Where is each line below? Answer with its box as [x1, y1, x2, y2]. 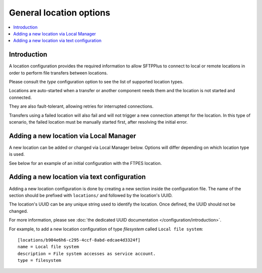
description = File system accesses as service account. [17, 251, 156, 257]
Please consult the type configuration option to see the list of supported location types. [9, 79, 184, 85]
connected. [9, 95, 32, 100]
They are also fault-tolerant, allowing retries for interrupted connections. [9, 103, 154, 109]
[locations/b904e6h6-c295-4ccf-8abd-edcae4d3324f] [17, 237, 141, 242]
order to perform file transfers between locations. [9, 70, 108, 76]
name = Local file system [17, 244, 80, 250]
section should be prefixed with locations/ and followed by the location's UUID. [9, 192, 173, 198]
